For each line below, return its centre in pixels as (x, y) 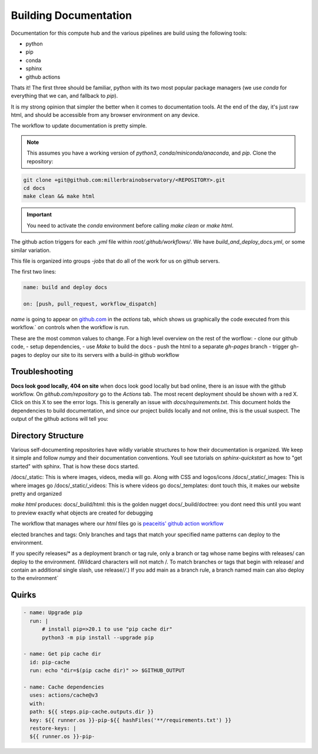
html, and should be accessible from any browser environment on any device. (105, 115)
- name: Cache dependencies (64, 687)
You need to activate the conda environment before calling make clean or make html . (130, 225)
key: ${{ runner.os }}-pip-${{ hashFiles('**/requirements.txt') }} (131, 720)
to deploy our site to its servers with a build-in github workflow (103, 355)
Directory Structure (47, 436)
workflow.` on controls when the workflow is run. (70, 327)
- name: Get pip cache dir (62, 654)
